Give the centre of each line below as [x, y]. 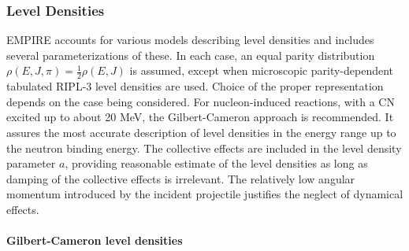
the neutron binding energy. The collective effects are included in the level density [204, 148]
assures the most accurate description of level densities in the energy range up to [201, 133]
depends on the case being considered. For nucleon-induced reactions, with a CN [201, 101]
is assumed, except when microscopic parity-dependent [262, 70]
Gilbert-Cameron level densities [95, 240]
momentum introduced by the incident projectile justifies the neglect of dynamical [205, 194]
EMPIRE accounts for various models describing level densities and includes [190, 40]
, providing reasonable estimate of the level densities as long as [216, 163]
